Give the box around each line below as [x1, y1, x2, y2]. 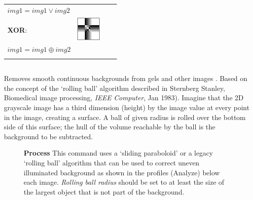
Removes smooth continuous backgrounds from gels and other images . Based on [4, 73, 248, 83]
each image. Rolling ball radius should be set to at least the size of [24, 177, 224, 187]
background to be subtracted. [4, 131, 93, 141]
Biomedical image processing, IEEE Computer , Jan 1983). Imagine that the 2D [4, 92, 244, 103]
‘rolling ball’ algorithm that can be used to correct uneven [24, 157, 200, 167]
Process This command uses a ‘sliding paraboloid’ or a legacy [24, 148, 213, 158]
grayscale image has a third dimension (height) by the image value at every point [4, 102, 250, 112]
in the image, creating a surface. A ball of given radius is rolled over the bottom [4, 112, 246, 122]
